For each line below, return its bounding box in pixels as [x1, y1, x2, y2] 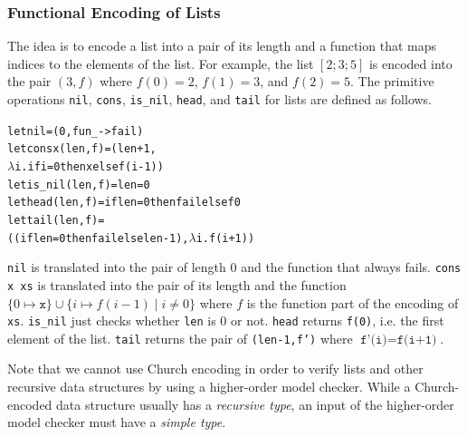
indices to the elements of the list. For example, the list [7, 53, 314, 73]
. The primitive [350, 72, 434, 91]
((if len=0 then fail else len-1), [7, 231, 189, 245]
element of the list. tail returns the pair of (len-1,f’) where [7, 328, 353, 347]
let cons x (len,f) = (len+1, [7, 142, 157, 156]
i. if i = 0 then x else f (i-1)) [14, 160, 164, 173]
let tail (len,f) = [7, 213, 105, 227]
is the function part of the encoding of [246, 293, 459, 312]
